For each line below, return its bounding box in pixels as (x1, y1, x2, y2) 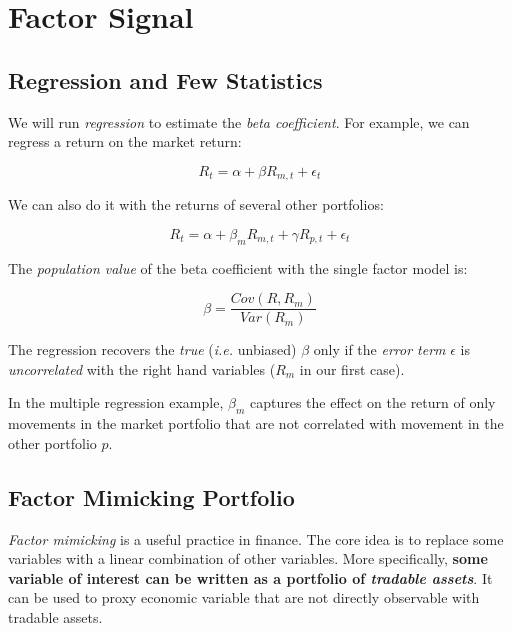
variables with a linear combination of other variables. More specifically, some (8, 548, 488, 569)
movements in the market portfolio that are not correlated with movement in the (8, 413, 504, 434)
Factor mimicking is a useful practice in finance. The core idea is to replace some (8, 528, 504, 549)
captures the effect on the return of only (249, 392, 496, 413)
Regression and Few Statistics (8, 64, 323, 95)
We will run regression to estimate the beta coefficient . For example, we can (8, 111, 470, 132)
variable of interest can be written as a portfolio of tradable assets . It (8, 567, 493, 588)
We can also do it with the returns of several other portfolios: (8, 194, 384, 215)
